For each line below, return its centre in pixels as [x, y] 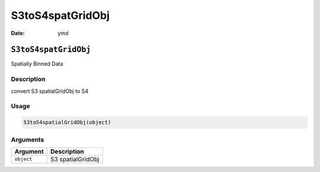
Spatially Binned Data [37, 64]
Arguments [28, 139]
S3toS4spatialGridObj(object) [67, 122]
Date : [18, 33]
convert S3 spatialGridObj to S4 [50, 91]
